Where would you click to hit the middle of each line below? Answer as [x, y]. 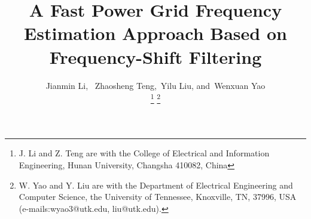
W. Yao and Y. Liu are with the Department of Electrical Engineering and [156, 185]
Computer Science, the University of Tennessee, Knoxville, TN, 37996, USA [158, 197]
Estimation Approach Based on [155, 33]
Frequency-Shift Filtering [155, 56]
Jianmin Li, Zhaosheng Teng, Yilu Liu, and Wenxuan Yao [155, 85]
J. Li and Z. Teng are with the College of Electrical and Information [144, 153]
